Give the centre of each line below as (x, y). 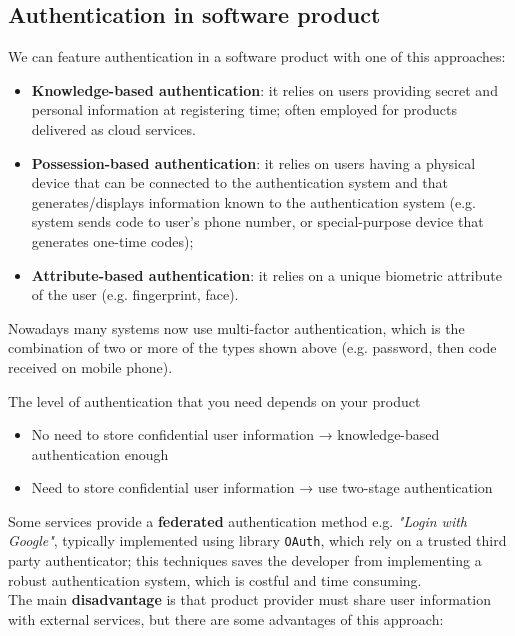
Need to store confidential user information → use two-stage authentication (262, 487)
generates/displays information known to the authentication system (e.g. (253, 201)
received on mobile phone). (90, 366)
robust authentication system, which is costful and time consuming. (215, 579)
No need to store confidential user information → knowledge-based (235, 434)
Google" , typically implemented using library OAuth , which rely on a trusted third (257, 540)
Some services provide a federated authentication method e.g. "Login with (237, 520)
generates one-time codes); (112, 240)
